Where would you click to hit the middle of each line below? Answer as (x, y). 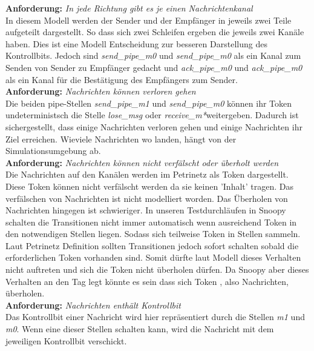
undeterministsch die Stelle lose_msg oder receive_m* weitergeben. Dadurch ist (152, 115)
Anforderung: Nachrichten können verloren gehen (101, 91)
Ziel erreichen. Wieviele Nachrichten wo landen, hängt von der (121, 139)
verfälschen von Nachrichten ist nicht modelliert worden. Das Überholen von (147, 198)
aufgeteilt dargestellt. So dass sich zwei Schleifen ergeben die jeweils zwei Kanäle (155, 32)
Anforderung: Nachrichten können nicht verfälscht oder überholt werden (142, 162)
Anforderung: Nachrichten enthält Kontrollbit (93, 305)
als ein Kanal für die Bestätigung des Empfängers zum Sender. (122, 79)
